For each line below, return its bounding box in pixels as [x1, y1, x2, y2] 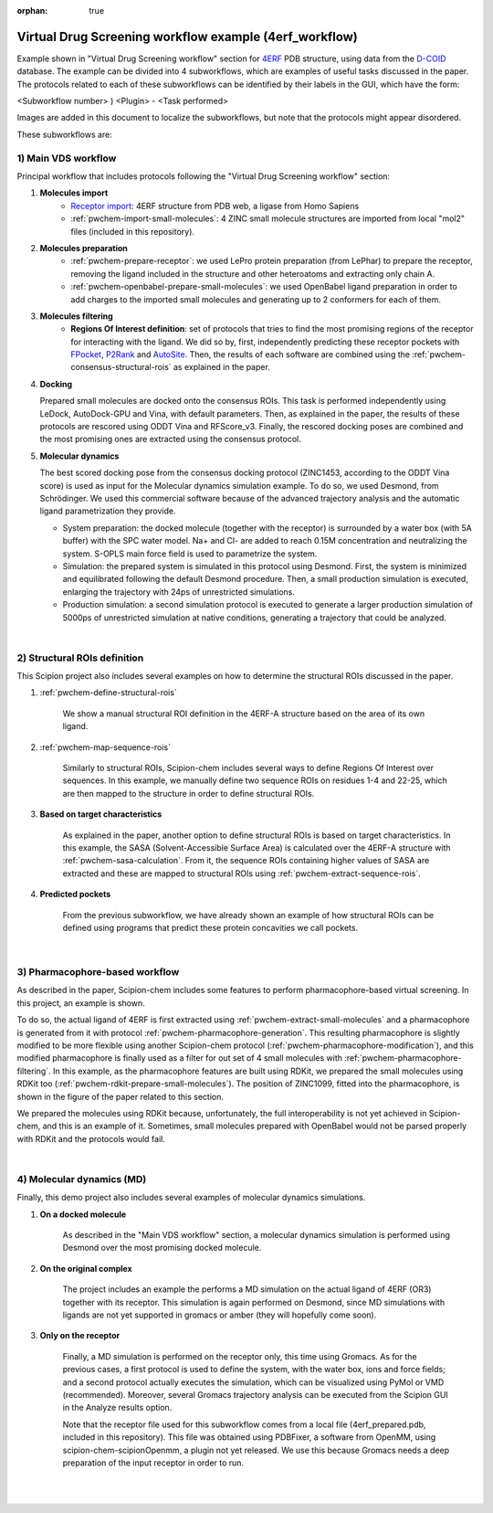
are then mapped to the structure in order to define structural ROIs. [62, 788, 315, 799]
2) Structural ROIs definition [16, 651, 144, 664]
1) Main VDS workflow [16, 152, 117, 164]
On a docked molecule [39, 1209, 127, 1220]
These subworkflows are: [16, 129, 113, 140]
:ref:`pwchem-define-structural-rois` [39, 687, 177, 698]
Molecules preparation [39, 242, 128, 253]
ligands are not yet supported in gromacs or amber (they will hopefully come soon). [62, 1309, 377, 1320]
